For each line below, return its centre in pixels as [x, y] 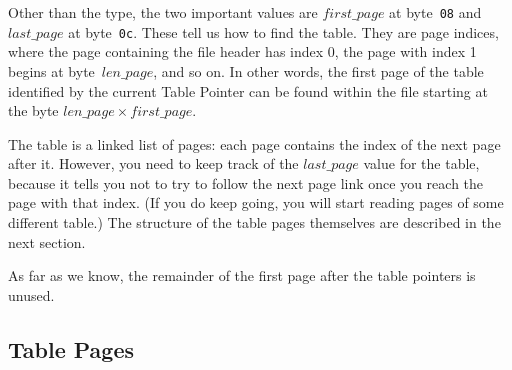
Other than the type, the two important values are [163, 12]
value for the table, [421, 163]
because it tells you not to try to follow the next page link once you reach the [246, 182]
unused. [31, 294]
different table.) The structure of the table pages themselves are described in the [254, 222]
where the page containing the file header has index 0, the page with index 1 [242, 51]
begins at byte [51, 70]
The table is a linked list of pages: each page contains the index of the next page [254, 143]
